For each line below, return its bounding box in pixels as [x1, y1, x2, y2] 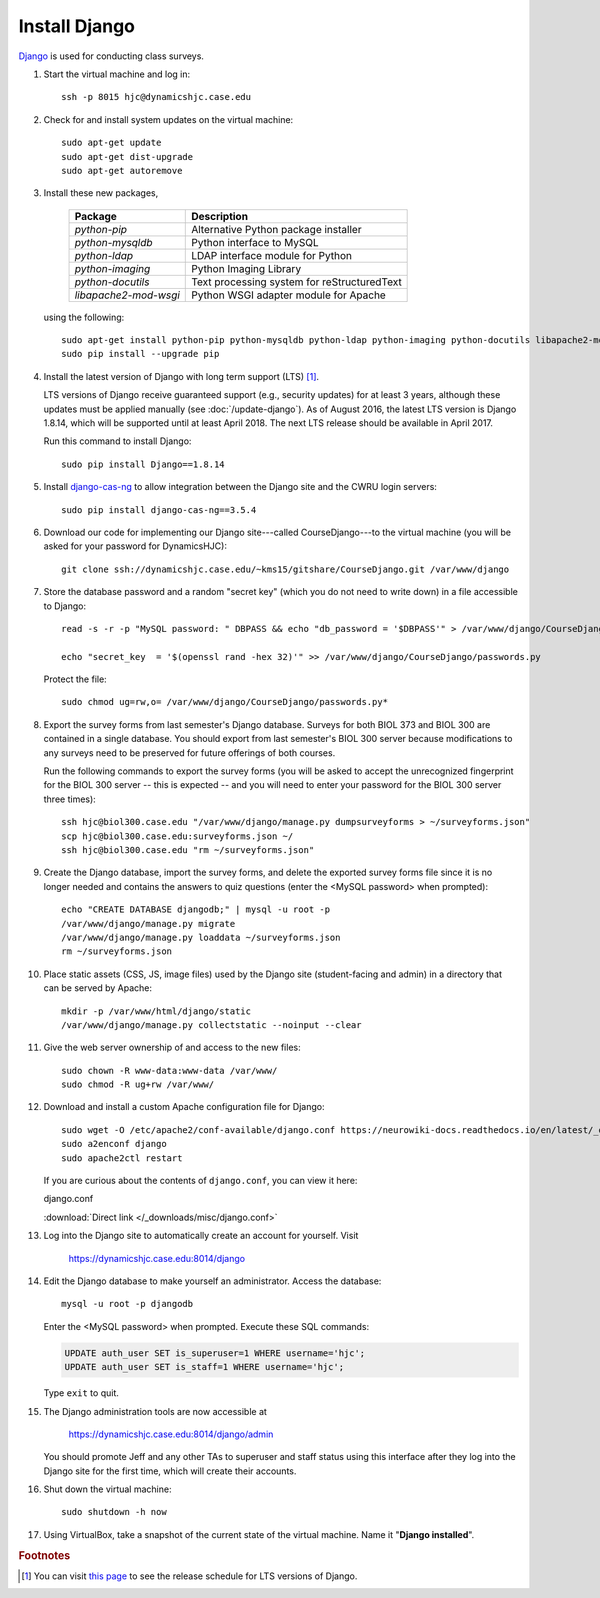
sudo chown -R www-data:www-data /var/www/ [61, 1065, 278, 1076]
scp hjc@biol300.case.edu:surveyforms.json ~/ [61, 830, 294, 842]
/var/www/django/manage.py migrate [61, 918, 236, 929]
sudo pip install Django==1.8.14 [61, 458, 225, 470]
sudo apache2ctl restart [61, 1152, 183, 1164]
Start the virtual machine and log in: [43, 68, 191, 80]
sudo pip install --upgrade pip [61, 348, 220, 360]
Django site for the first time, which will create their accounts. [43, 1465, 297, 1477]
